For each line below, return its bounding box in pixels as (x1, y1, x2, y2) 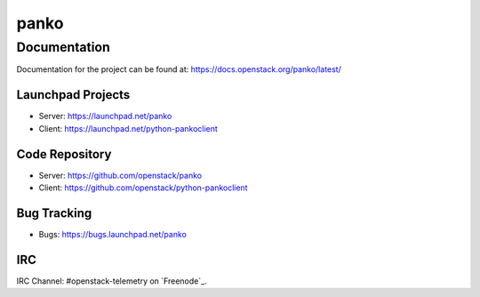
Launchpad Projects (16, 87, 131, 102)
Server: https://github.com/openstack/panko (38, 170, 203, 181)
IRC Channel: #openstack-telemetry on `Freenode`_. (16, 276, 208, 286)
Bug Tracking (16, 205, 92, 221)
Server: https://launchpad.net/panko (38, 111, 172, 122)
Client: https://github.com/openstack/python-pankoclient (38, 182, 248, 193)
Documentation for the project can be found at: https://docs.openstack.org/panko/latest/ (16, 64, 341, 75)
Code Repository (16, 147, 112, 162)
